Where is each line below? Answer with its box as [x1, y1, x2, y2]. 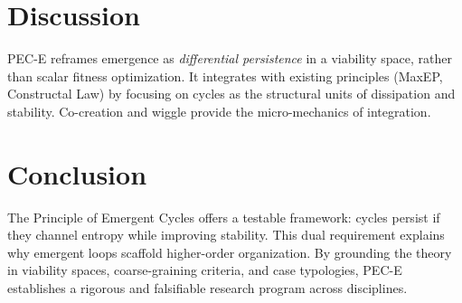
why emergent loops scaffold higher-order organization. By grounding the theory [7, 242, 452, 261]
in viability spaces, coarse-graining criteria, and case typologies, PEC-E [7, 260, 402, 279]
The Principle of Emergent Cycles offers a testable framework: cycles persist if [7, 207, 440, 226]
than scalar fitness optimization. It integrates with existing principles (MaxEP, [7, 66, 443, 85]
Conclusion [7, 155, 147, 192]
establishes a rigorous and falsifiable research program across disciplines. [7, 279, 408, 297]
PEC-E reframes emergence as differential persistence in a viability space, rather [7, 49, 452, 68]
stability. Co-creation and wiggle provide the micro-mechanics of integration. [7, 101, 431, 120]
